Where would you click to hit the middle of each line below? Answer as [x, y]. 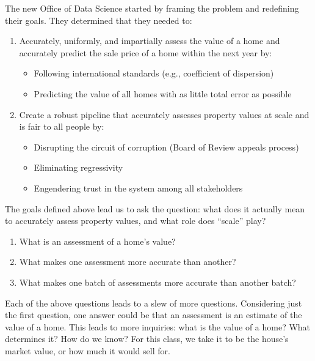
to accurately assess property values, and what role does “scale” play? [136, 221]
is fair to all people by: [62, 126]
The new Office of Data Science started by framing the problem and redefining [152, 8]
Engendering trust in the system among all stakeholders [138, 188]
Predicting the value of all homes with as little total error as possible [163, 93]
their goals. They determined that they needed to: [99, 20]
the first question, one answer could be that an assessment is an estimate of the [154, 315]
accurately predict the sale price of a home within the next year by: [146, 52]
